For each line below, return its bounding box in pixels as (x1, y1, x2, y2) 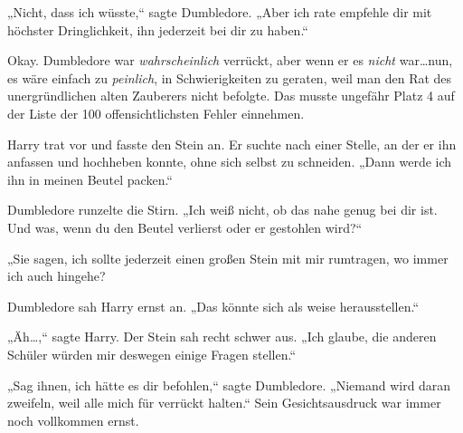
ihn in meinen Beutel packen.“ (7, 169, 173, 188)
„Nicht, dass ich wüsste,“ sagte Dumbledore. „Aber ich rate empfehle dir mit (7, 3, 432, 21)
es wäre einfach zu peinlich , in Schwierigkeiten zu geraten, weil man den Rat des (7, 68, 452, 87)
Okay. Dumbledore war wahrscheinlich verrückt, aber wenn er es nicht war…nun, (7, 51, 453, 70)
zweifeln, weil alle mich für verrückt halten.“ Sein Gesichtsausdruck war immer (7, 393, 441, 412)
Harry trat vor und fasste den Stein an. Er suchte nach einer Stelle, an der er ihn (7, 134, 457, 153)
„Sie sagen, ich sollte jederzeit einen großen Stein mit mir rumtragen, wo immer (7, 248, 449, 267)
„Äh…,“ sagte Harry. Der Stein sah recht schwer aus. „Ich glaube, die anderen (7, 327, 437, 346)
